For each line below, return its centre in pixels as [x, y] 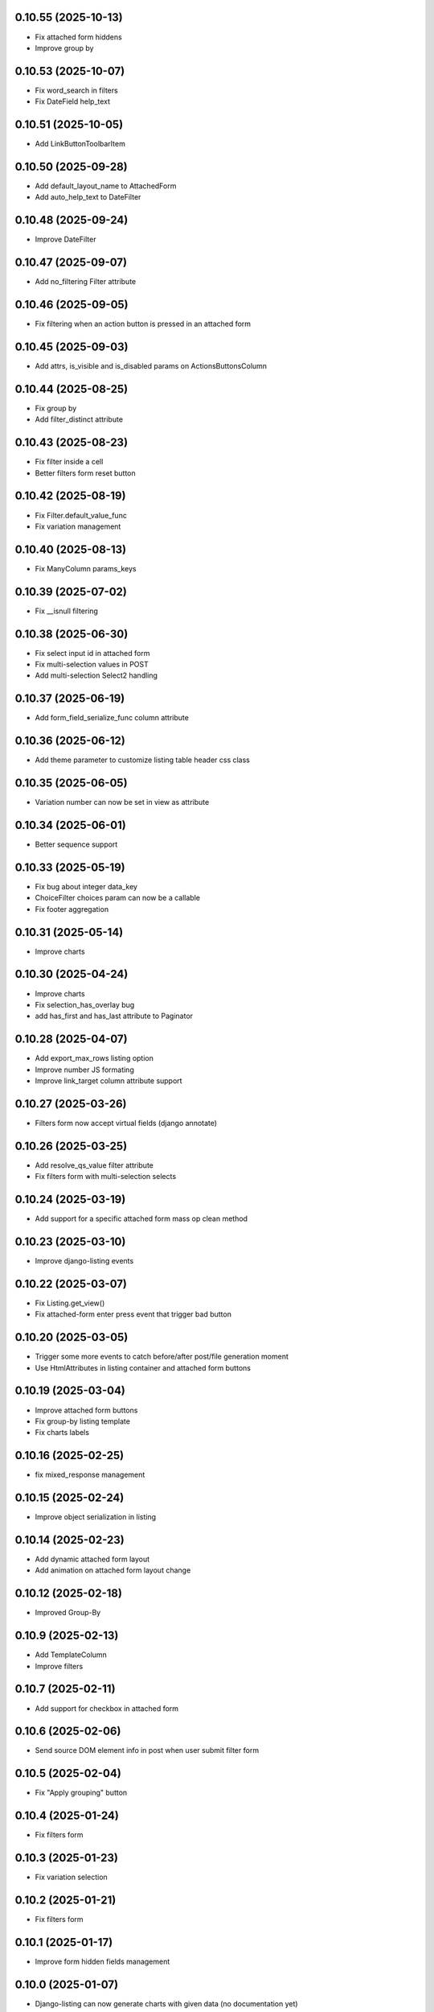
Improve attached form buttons [86, 1410]
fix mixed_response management [90, 1475]
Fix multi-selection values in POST [92, 665]
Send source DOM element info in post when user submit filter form [147, 1750]
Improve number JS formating [84, 1070]
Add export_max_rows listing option [94, 1058]
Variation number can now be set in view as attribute [122, 802]
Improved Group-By [68, 1613]
